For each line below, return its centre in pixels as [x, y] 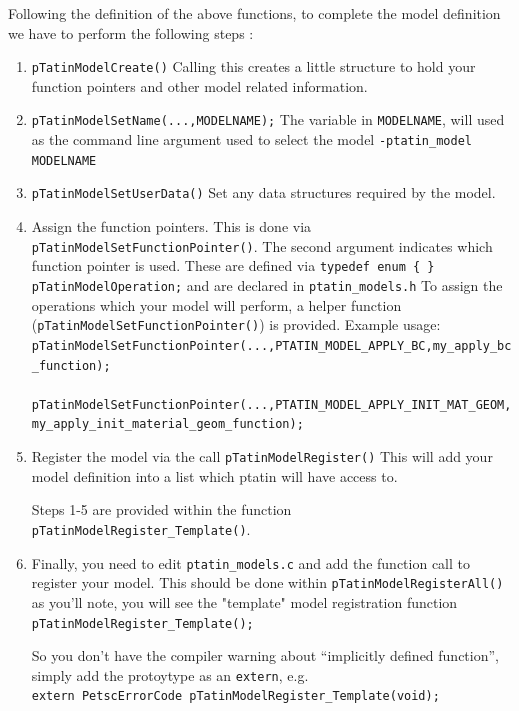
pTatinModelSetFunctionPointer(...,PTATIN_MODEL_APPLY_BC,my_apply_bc [271, 345]
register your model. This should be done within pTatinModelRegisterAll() [267, 582]
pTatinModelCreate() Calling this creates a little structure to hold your [253, 66]
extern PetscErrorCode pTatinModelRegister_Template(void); [235, 696]
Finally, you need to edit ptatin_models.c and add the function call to [250, 562]
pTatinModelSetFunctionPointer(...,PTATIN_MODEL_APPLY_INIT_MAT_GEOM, [271, 404]
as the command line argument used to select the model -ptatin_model [251, 139]
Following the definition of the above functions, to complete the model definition [254, 13]
